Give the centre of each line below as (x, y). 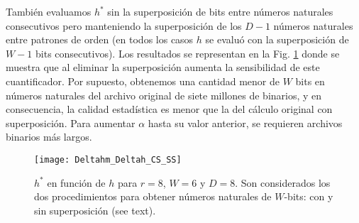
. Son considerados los (283, 182)
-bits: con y (309, 196)
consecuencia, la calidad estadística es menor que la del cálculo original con (169, 109)
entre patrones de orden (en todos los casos (100, 39)
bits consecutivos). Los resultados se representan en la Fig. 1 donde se (188, 53)
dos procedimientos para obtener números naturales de (153, 196)
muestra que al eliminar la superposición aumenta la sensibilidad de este (163, 67)
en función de (76, 182)
